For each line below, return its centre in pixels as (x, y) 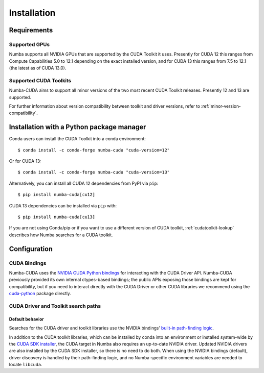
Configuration (31, 249)
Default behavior (26, 319)
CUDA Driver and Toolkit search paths (55, 306)
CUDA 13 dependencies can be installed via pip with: (63, 205)
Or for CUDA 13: (25, 161)
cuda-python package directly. (40, 294)
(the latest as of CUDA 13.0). (38, 68)
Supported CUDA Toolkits (40, 80)
